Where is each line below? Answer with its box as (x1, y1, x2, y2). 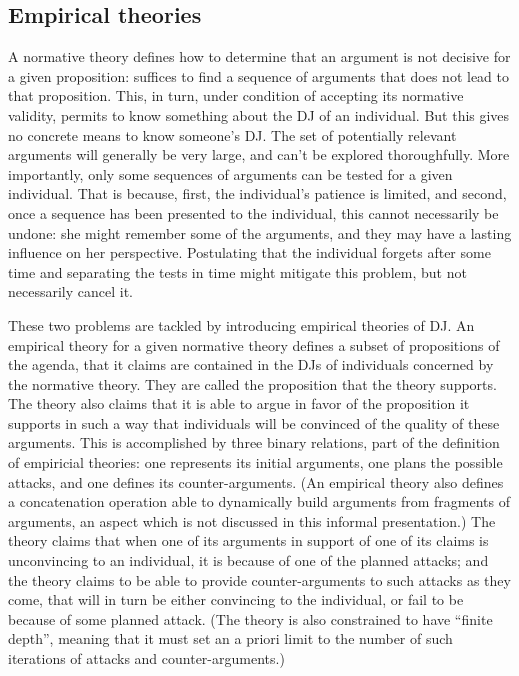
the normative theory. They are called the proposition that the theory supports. (8, 373, 497, 394)
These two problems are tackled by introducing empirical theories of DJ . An (8, 314, 475, 335)
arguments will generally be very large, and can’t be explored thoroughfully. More (8, 144, 510, 165)
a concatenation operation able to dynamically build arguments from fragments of (8, 491, 511, 512)
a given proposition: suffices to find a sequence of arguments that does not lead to (8, 65, 510, 86)
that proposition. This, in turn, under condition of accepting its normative (8, 85, 464, 106)
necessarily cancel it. (8, 281, 134, 302)
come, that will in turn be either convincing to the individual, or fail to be (8, 589, 464, 610)
